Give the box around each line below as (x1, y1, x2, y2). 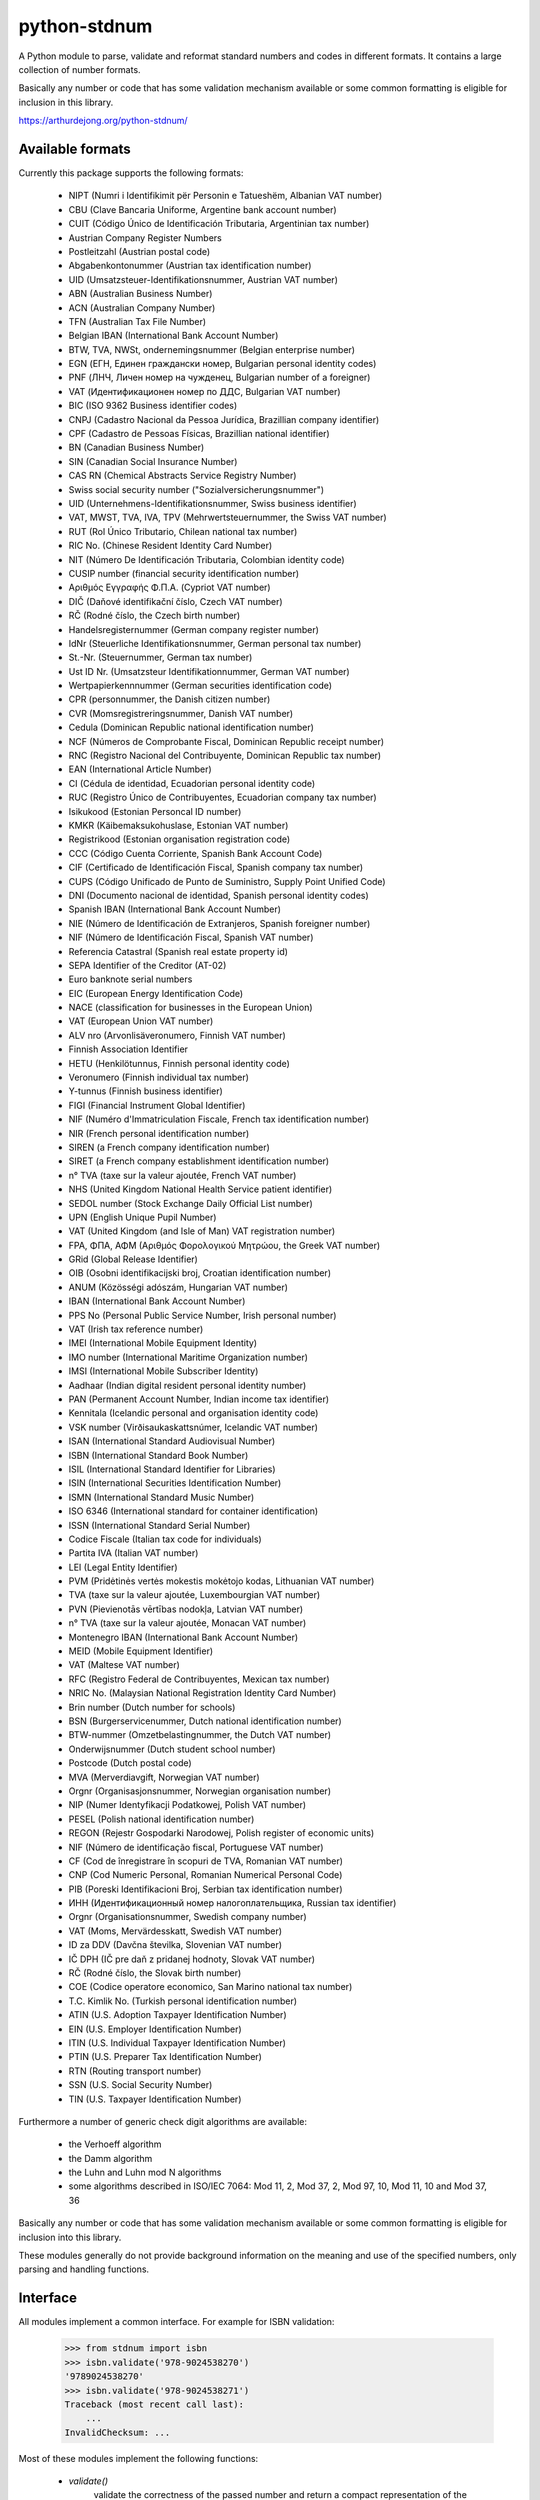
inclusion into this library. (18, 2231, 122, 2243)
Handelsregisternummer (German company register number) (68, 623, 320, 635)
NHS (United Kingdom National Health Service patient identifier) (68, 1183, 333, 1195)
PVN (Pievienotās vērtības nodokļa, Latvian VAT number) (68, 1603, 304, 1615)
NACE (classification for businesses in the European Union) (68, 1001, 314, 1014)
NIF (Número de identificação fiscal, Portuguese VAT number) (68, 1841, 324, 1853)
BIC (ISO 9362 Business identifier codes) (68, 400, 238, 412)
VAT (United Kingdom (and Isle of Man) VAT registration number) (68, 1225, 336, 1237)
